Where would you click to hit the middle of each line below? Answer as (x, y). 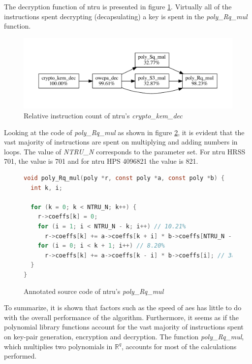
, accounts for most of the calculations (179, 346)
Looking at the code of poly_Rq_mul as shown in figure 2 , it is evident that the (124, 132)
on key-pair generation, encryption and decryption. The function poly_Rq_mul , (124, 336)
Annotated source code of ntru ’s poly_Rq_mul (94, 291)
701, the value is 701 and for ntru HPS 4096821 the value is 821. (101, 161)
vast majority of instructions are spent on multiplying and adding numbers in (121, 142)
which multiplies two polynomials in (58, 346)
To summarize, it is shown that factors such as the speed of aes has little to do (123, 308)
